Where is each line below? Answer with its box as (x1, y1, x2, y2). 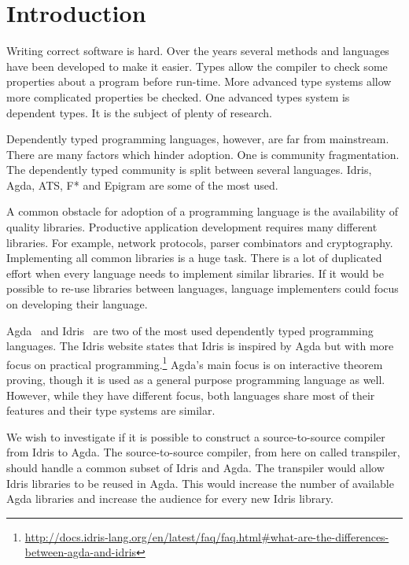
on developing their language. (6, 296, 148, 312)
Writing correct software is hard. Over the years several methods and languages (6, 42, 389, 59)
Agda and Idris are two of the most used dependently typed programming (6, 322, 374, 338)
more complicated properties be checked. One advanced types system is (6, 88, 350, 105)
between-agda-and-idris (24, 544, 137, 560)
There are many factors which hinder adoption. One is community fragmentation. (6, 146, 400, 162)
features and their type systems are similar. (6, 402, 216, 419)
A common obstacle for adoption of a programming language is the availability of (6, 203, 399, 220)
